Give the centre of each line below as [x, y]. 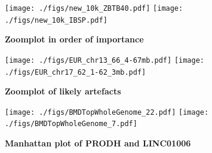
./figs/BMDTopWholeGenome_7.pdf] [71, 124]
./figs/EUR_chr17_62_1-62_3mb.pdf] [76, 72]
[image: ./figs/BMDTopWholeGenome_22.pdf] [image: [107, 112]
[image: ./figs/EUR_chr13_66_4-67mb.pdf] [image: [105, 60]
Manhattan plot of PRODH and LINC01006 [98, 143]
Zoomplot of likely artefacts [63, 91]
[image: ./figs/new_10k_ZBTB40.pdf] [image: [94, 8]
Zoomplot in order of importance [74, 39]
